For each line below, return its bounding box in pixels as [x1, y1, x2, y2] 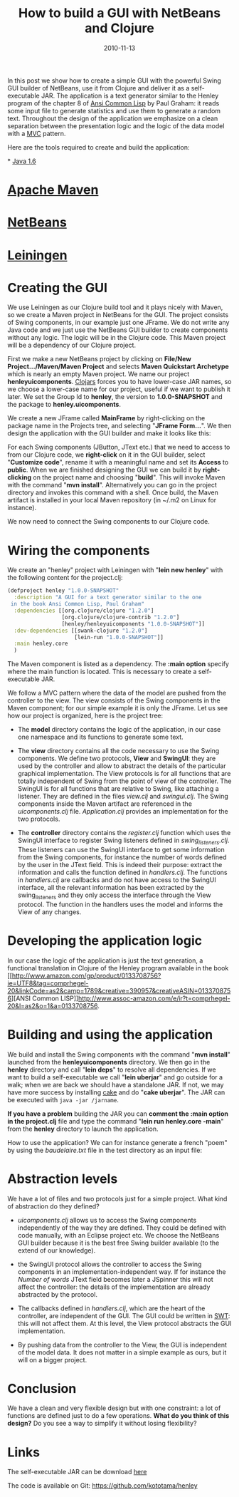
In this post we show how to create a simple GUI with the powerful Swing [7, 76, 222, 85]
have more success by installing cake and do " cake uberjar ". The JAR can [7, 1088, 225, 1097]
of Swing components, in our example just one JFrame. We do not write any [7, 318, 230, 327]
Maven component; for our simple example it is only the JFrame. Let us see [7, 704, 228, 713]
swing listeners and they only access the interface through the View [17, 891, 211, 901]
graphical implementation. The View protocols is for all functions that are [17, 770, 231, 778]
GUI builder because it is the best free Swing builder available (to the [17, 1238, 220, 1247]
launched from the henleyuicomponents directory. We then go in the [7, 1057, 211, 1066]
